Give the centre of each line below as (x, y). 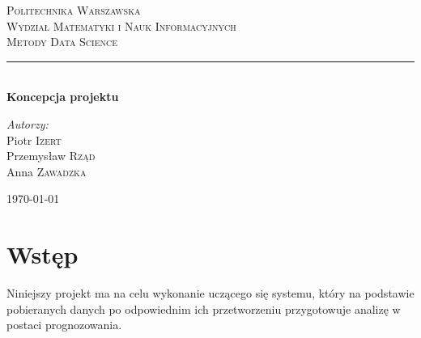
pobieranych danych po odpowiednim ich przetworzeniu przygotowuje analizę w (204, 308)
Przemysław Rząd (51, 156)
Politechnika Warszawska (74, 10)
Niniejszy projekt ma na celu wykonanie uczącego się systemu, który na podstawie (210, 293)
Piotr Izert (34, 139)
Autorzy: (28, 123)
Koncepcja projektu (63, 97)
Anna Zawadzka (47, 171)
